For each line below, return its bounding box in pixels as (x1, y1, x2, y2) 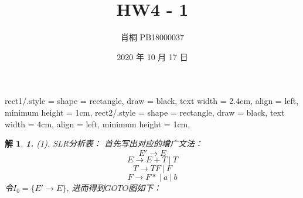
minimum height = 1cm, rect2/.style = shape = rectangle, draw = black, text (5, 106, 285, 118)
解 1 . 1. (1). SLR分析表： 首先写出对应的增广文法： (5, 137, 203, 150)
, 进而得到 (66, 181, 105, 193)
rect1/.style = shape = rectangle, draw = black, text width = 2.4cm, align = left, (5, 95, 299, 107)
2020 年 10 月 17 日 (117, 50, 188, 62)
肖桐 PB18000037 (120, 31, 185, 43)
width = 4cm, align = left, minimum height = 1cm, (5, 117, 190, 130)
